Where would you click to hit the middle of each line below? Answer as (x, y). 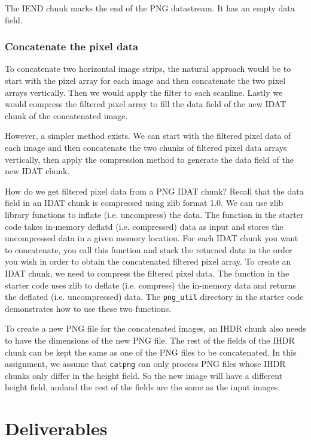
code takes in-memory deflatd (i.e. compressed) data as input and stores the (144, 226)
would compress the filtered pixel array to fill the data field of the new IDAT (146, 104)
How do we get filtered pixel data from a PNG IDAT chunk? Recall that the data (154, 191)
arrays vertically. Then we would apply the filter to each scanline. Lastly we (144, 92)
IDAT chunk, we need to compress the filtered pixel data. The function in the (147, 273)
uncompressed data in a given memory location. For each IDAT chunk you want (152, 238)
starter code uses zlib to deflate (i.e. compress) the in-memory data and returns (150, 285)
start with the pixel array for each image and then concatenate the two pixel (145, 80)
